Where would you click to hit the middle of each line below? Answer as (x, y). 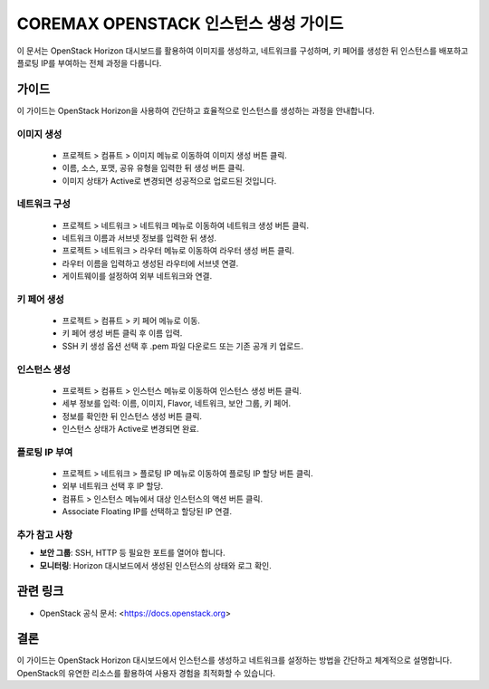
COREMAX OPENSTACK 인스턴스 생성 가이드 (180, 24)
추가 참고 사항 (45, 534)
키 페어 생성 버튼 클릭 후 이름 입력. (122, 333)
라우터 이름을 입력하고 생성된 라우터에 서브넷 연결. (150, 263)
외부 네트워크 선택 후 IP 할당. (113, 486)
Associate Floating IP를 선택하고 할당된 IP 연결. (147, 512)
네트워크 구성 (44, 204)
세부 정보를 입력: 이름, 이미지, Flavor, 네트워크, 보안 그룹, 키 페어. (177, 404)
